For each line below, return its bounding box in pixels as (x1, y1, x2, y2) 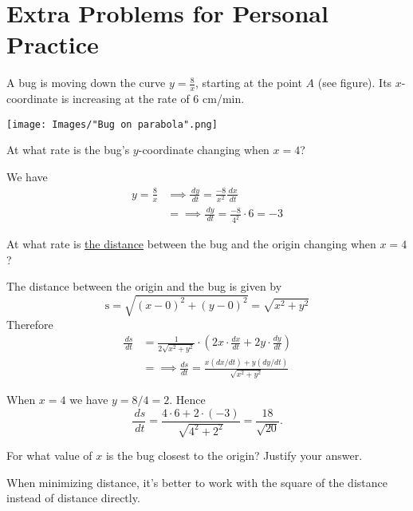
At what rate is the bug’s (6, 141, 130, 158)
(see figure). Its (317, 74, 392, 91)
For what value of (6, 447, 92, 464)
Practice (6, 28, 99, 61)
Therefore (6, 315, 53, 332)
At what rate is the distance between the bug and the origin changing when (6, 236, 376, 252)
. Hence (169, 390, 206, 407)
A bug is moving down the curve (6, 74, 166, 91)
